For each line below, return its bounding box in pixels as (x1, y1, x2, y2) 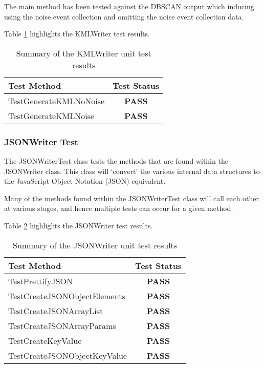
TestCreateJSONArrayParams (8, 319, 116, 332)
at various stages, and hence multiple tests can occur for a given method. (4, 203, 233, 214)
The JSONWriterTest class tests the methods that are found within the (4, 156, 228, 166)
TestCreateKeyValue (8, 334, 82, 346)
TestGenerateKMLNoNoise (8, 94, 105, 107)
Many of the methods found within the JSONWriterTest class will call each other (4, 192, 259, 203)
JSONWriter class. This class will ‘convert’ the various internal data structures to (4, 165, 260, 176)
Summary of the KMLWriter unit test (16, 47, 151, 59)
